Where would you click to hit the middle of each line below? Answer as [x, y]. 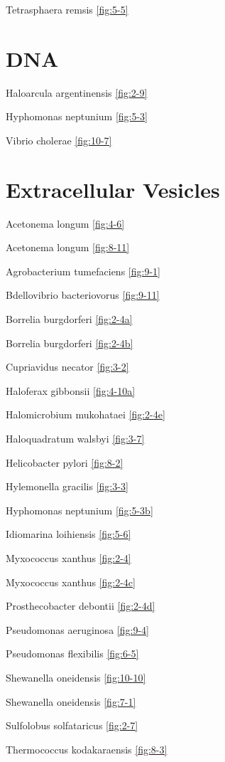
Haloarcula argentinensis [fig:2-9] [77, 92]
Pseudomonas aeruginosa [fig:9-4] [77, 629]
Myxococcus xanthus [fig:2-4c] [71, 582]
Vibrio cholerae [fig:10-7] [59, 140]
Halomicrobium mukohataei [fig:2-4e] [86, 414]
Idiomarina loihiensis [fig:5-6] [68, 534]
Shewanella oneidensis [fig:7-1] [71, 701]
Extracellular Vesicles [113, 189]
